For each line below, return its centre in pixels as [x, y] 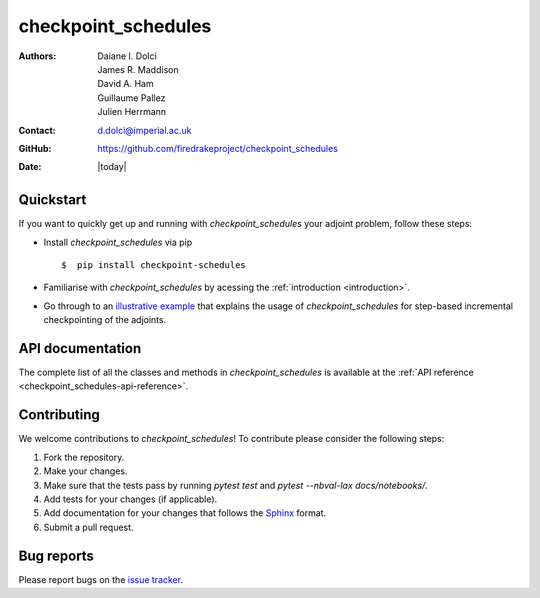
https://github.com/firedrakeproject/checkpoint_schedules [218, 148]
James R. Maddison [138, 69]
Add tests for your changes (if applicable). [130, 499]
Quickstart [52, 200]
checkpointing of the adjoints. [105, 320]
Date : [30, 167]
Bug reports [56, 555]
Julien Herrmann [132, 112]
